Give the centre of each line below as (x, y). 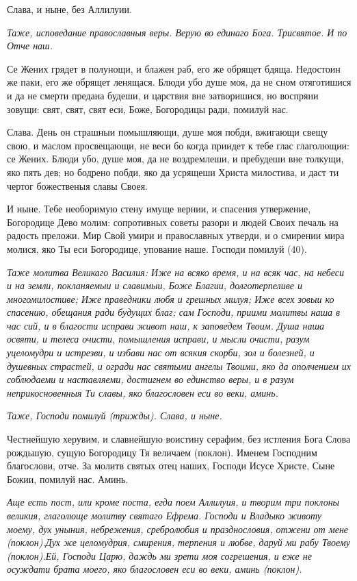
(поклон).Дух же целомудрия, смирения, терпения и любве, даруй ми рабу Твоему (178, 542)
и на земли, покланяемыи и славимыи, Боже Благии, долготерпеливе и (155, 285)
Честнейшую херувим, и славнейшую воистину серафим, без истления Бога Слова (179, 439)
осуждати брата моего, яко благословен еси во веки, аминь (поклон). (155, 569)
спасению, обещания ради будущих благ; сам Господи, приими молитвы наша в (174, 312)
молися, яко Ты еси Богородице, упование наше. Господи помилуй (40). (157, 248)
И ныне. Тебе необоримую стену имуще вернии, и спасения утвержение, (159, 209)
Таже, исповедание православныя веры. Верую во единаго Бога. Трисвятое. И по (177, 32)
